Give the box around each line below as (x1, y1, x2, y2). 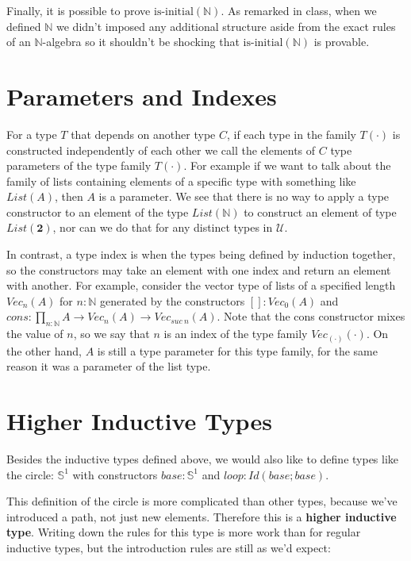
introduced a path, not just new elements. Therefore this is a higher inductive (6, 508, 397, 524)
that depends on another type (71, 125, 216, 142)
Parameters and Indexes (6, 79, 277, 112)
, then (55, 188, 83, 205)
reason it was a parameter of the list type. (6, 358, 211, 375)
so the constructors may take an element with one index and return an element (6, 261, 391, 278)
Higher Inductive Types (6, 405, 272, 437)
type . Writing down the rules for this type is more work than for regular (6, 524, 361, 540)
